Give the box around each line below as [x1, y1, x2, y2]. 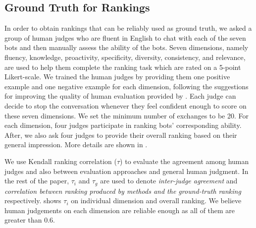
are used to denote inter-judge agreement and [100, 175, 238, 186]
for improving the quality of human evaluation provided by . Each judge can [4, 91, 236, 101]
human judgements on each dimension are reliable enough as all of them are [4, 205, 235, 215]
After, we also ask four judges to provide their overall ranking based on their [4, 129, 237, 140]
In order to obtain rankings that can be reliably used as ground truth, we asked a [4, 23, 252, 33]
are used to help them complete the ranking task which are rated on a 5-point [4, 61, 241, 72]
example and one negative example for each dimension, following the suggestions [4, 81, 249, 91]
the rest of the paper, [4, 175, 69, 186]
